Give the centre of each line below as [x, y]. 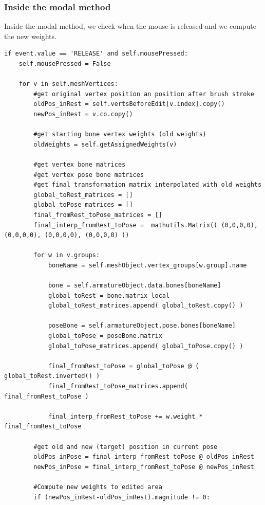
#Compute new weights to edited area [98, 487]
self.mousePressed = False [65, 64]
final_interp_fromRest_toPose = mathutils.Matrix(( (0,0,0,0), [146, 225]
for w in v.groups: [67, 255]
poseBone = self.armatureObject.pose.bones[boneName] [142, 326]
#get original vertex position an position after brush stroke [144, 94]
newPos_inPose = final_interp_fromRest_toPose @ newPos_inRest [144, 467]
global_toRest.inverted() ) [52, 376]
